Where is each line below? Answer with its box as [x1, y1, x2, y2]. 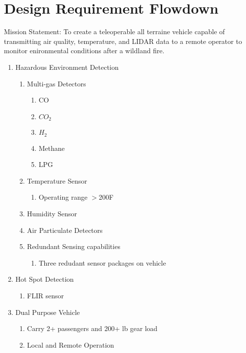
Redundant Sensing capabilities [27, 241, 120, 251]
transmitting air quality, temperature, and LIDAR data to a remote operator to [4, 36, 242, 46]
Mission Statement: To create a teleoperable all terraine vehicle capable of [4, 26, 225, 37]
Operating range [38, 192, 88, 202]
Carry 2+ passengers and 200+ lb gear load [27, 323, 158, 333]
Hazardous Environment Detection [15, 62, 119, 72]
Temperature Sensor [27, 175, 87, 186]
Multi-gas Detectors [27, 78, 86, 88]
